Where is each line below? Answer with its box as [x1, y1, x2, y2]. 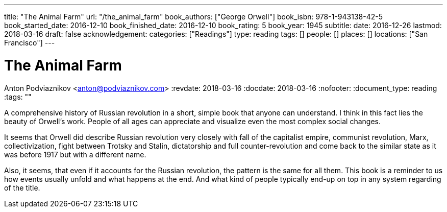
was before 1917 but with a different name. [4, 150, 146, 159]
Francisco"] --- [4, 38, 55, 47]
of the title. [4, 183, 40, 192]
